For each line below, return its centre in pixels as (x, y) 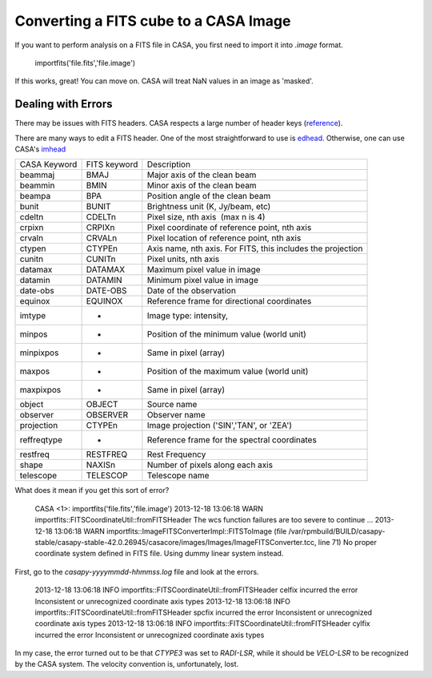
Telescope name (178, 475)
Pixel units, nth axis (183, 259)
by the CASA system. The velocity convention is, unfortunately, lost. (127, 664)
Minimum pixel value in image (203, 280)
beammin (37, 186)
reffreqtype (41, 440)
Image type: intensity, (187, 316)
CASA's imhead (40, 149)
